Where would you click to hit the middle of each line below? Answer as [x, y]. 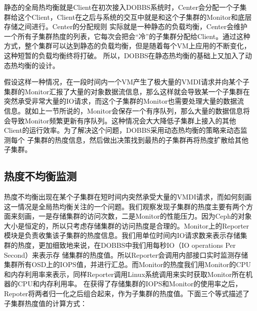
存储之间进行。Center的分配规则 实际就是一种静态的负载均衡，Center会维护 [126, 26]
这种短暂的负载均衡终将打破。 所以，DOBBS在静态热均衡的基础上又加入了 [125, 55]
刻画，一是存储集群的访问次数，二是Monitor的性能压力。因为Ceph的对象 [135, 216]
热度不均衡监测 [40, 176]
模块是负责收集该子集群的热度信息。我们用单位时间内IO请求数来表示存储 [122, 235]
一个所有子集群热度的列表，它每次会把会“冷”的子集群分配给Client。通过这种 [127, 36]
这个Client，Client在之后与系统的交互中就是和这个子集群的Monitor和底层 [135, 17]
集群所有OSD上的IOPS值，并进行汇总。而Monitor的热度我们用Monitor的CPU [128, 264]
